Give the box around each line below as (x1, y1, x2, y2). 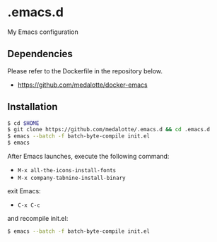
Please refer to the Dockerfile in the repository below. (7, 66, 163, 75)
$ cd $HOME (7, 119, 40, 127)
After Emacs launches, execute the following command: (7, 152, 170, 161)
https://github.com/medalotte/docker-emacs (17, 80, 148, 89)
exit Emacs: (7, 187, 41, 195)
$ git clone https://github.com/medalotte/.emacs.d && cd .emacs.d (7, 126, 211, 133)
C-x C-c (17, 202, 40, 209)
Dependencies (7, 48, 73, 60)
